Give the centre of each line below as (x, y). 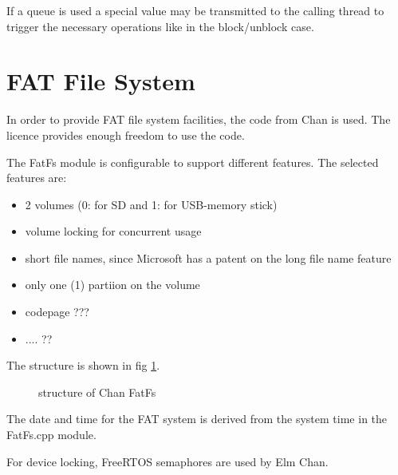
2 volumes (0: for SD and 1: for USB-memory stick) (151, 204)
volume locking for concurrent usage (113, 231)
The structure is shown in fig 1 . (83, 365)
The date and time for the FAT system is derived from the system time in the (197, 419)
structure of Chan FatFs (97, 392)
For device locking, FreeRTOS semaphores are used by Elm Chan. (167, 461)
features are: (37, 178)
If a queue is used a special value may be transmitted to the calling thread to (195, 10)
